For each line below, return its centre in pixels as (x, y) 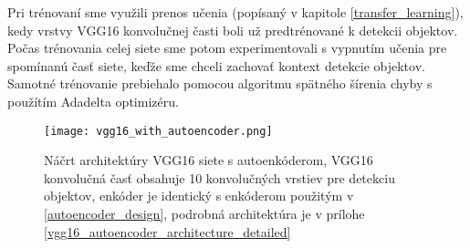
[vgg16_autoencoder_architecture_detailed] (167, 231)
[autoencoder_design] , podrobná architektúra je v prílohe (204, 213)
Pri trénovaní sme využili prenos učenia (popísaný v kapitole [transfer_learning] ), (235, 12)
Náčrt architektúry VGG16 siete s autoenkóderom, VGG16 (209, 160)
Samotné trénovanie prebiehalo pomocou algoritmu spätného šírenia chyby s (220, 83)
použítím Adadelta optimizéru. (93, 101)
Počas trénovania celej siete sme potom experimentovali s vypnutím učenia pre (227, 48)
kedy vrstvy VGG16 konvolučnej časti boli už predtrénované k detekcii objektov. (233, 30)
